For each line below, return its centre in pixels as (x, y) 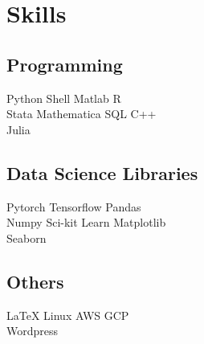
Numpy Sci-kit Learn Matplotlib (86, 222)
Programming (65, 64)
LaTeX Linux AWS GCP (68, 315)
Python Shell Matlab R (64, 98)
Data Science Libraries (102, 172)
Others (35, 281)
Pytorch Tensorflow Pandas (74, 206)
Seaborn (27, 238)
